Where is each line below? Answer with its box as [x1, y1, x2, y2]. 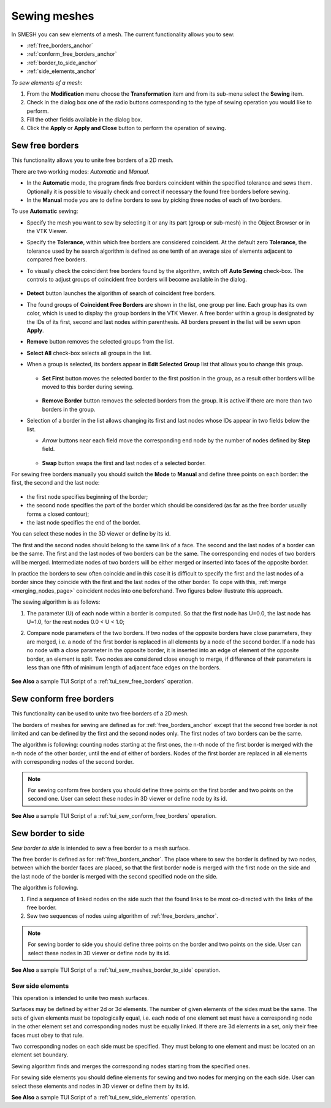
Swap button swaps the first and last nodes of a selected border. [42, 459, 206, 466]
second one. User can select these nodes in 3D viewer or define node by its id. [28, 795, 227, 802]
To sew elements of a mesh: [11, 79, 83, 86]
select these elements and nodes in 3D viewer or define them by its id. [11, 1082, 189, 1090]
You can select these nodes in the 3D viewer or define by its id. [11, 530, 171, 537]
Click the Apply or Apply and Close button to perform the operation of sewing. [26, 125, 226, 132]
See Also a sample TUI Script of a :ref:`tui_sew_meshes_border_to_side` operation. [11, 966, 221, 974]
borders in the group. [42, 406, 96, 413]
